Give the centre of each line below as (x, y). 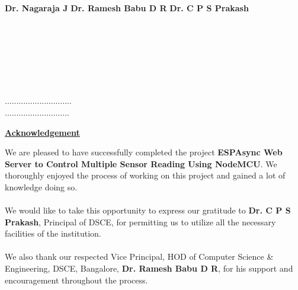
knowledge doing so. (41, 187)
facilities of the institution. (53, 233)
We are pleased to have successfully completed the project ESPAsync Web (144, 152)
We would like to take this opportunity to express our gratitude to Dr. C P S (148, 210)
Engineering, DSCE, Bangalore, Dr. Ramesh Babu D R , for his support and (149, 268)
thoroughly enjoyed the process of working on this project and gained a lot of (145, 175)
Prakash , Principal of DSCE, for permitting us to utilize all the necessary (140, 222)
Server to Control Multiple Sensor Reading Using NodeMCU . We (141, 163)
